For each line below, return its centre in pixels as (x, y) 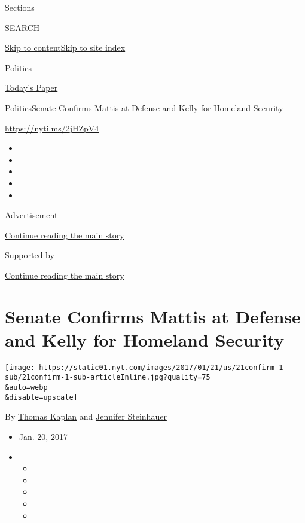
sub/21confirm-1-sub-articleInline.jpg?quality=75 (108, 377)
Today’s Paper (31, 88)
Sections (20, 7)
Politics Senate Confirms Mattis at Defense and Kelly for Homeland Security (144, 107)
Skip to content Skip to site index (65, 48)
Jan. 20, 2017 (43, 437)
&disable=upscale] (41, 397)
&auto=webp (26, 388)
